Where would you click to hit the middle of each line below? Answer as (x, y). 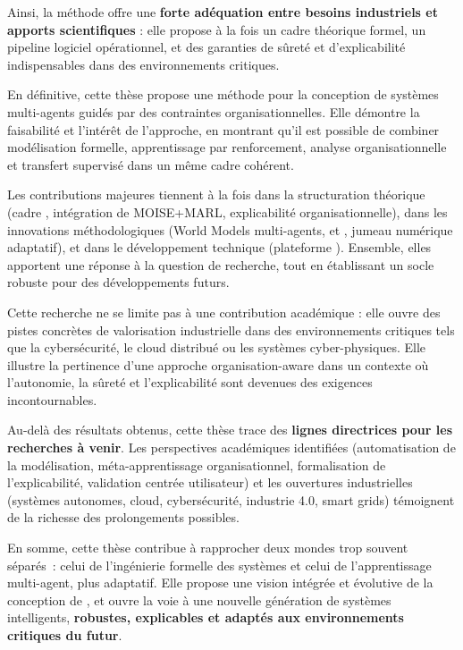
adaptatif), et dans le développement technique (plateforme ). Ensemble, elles (219, 247)
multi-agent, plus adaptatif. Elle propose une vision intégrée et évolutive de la (220, 582)
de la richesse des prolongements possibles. (123, 517)
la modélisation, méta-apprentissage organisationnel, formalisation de (197, 464)
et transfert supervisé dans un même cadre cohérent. (151, 164)
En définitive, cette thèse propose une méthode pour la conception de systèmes (223, 94)
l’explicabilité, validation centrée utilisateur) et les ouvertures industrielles (210, 482)
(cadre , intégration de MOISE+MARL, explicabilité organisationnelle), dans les (227, 211)
